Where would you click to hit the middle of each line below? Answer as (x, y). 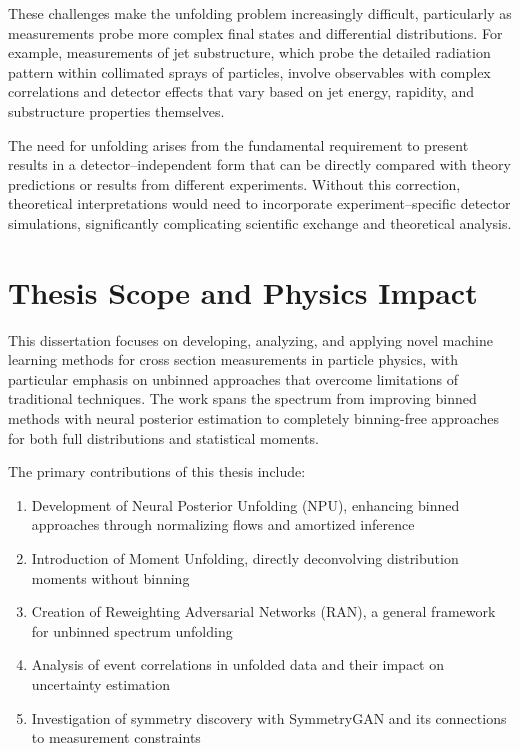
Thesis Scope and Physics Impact (243, 291)
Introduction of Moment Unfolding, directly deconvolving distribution (245, 558)
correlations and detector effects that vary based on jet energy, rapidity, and (241, 91)
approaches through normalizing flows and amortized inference (223, 524)
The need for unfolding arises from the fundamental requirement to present (238, 144)
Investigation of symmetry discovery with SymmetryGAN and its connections (269, 717)
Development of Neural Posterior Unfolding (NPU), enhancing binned (245, 504)
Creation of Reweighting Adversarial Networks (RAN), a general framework (263, 611)
